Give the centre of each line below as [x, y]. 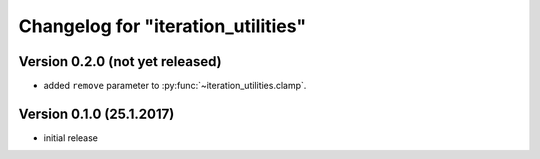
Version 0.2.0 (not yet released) [120, 61]
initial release [71, 137]
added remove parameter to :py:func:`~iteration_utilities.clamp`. [175, 86]
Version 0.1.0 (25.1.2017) [96, 113]
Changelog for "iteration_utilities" [162, 26]
